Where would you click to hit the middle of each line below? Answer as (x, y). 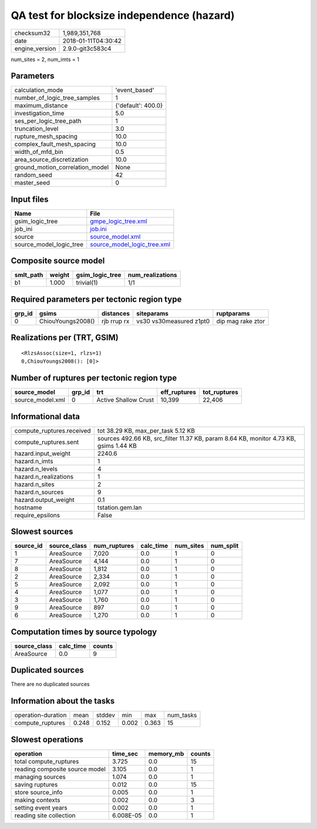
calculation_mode (39, 90)
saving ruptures (36, 784)
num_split (225, 546)
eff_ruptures (178, 392)
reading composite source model (60, 769)
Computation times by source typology (84, 632)
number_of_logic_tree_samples (57, 98)
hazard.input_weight (42, 453)
